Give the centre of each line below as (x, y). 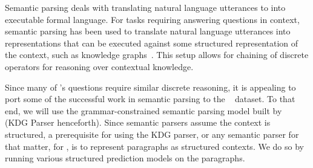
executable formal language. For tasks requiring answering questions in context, (152, 19)
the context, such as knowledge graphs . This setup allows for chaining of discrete (157, 55)
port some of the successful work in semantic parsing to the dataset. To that (150, 99)
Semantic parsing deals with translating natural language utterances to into (145, 7)
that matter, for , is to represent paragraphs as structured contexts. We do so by (154, 146)
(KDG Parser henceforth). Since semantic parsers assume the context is (138, 122)
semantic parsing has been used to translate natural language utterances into (148, 31)
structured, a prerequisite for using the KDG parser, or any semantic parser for (152, 134)
